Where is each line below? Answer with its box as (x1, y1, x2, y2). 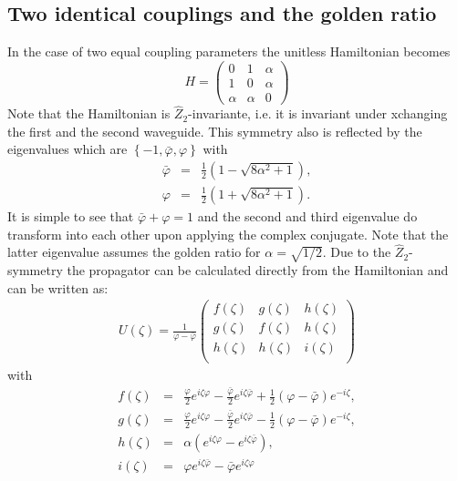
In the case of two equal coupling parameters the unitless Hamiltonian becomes (7, 42, 451, 61)
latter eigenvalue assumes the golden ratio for (7, 242, 261, 261)
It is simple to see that (7, 207, 134, 226)
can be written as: (7, 278, 109, 297)
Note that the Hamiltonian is (7, 104, 171, 123)
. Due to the (322, 242, 391, 261)
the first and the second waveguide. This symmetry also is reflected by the (7, 121, 422, 140)
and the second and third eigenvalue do (197, 207, 418, 226)
